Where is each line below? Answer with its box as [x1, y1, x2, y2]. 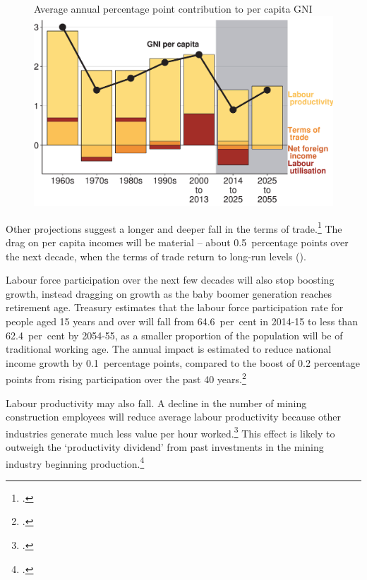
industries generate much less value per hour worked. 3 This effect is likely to [6, 423, 335, 440]
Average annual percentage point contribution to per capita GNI [34, 1, 313, 16]
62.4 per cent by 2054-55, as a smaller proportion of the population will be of [6, 327, 343, 342]
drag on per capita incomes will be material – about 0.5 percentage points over [6, 234, 349, 249]
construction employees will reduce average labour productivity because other [6, 409, 341, 424]
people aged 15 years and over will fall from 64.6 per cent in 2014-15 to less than [6, 313, 358, 328]
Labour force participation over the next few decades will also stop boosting [6, 272, 335, 287]
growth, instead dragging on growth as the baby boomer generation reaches [6, 286, 332, 301]
